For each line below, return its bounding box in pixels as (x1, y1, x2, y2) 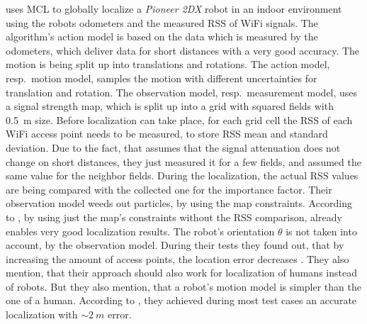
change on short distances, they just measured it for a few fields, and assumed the (6, 154, 361, 169)
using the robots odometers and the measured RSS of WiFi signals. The (6, 15, 318, 30)
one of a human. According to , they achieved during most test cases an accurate (6, 293, 357, 308)
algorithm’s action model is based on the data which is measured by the (6, 29, 318, 44)
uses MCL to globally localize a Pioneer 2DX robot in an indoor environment (6, 1, 342, 16)
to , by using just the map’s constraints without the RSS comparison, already (6, 209, 342, 224)
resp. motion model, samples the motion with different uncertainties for (6, 70, 317, 85)
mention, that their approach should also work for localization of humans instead (6, 265, 357, 280)
